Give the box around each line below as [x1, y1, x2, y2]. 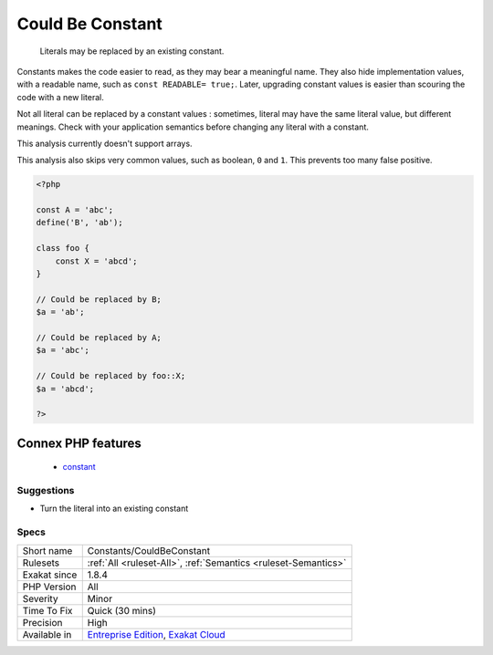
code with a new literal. [16, 91, 105, 102]
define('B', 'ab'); [36, 217, 123, 228]
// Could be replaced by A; [36, 332, 162, 342]
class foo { [36, 243, 90, 254]
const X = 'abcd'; [55, 255, 138, 266]
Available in [22, 628, 72, 640]
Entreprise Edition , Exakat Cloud [87, 628, 226, 640]
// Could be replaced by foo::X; [36, 370, 186, 381]
